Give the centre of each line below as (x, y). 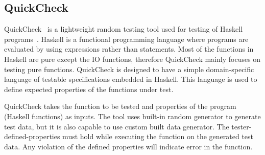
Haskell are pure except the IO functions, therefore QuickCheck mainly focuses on (132, 59)
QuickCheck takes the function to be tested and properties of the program (120, 106)
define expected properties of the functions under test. (89, 89)
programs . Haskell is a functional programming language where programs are (126, 39)
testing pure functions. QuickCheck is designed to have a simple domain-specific (129, 69)
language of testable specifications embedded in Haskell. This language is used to (131, 79)
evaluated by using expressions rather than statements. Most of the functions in (129, 49)
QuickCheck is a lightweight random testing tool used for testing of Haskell (124, 29)
